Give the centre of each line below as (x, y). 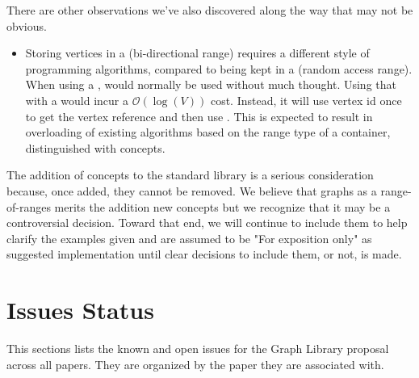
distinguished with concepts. (95, 147)
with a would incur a (77, 100)
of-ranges (29, 206)
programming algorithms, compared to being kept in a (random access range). (219, 68)
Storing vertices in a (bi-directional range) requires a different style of (197, 53)
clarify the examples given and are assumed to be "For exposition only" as (189, 238)
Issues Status (80, 310)
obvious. (27, 25)
